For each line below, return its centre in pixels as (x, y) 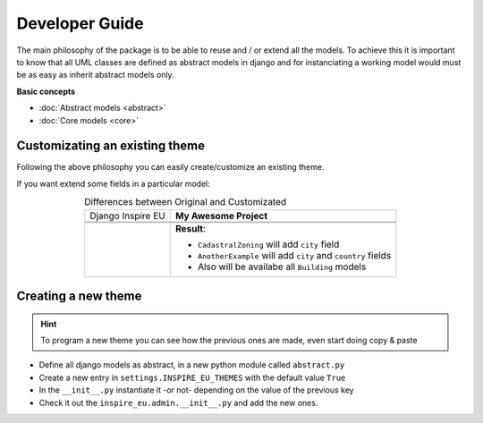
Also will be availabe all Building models (282, 266)
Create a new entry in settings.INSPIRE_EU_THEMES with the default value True (192, 377)
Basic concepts (46, 91)
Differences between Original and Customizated (185, 202)
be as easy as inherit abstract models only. (95, 75)
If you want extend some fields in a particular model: (113, 183)
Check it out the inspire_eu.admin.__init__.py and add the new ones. (178, 402)
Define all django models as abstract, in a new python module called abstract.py (192, 365)
